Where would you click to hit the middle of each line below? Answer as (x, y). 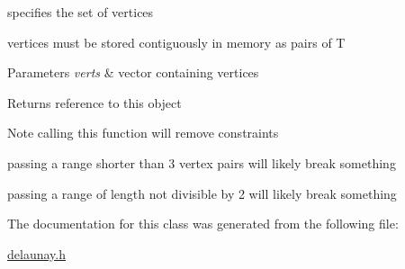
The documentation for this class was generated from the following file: (203, 224)
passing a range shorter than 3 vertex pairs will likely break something (202, 162)
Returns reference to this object (94, 102)
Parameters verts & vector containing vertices (133, 72)
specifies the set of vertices (81, 12)
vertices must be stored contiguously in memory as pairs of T (176, 42)
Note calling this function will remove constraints (143, 133)
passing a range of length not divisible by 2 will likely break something (202, 193)
